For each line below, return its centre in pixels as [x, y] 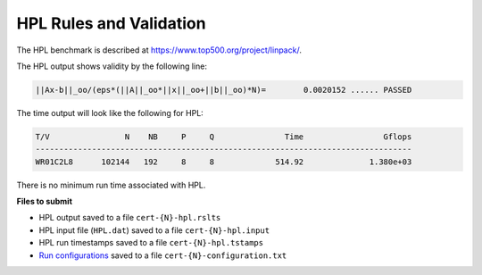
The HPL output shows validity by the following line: [112, 66]
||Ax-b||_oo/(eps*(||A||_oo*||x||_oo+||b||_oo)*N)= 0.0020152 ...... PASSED [224, 90]
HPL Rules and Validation [111, 23]
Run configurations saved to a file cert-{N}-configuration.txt [163, 255]
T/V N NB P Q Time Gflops [224, 137]
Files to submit [45, 202]
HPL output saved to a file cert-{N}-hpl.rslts [130, 218]
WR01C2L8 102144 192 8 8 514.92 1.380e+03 [224, 162]
